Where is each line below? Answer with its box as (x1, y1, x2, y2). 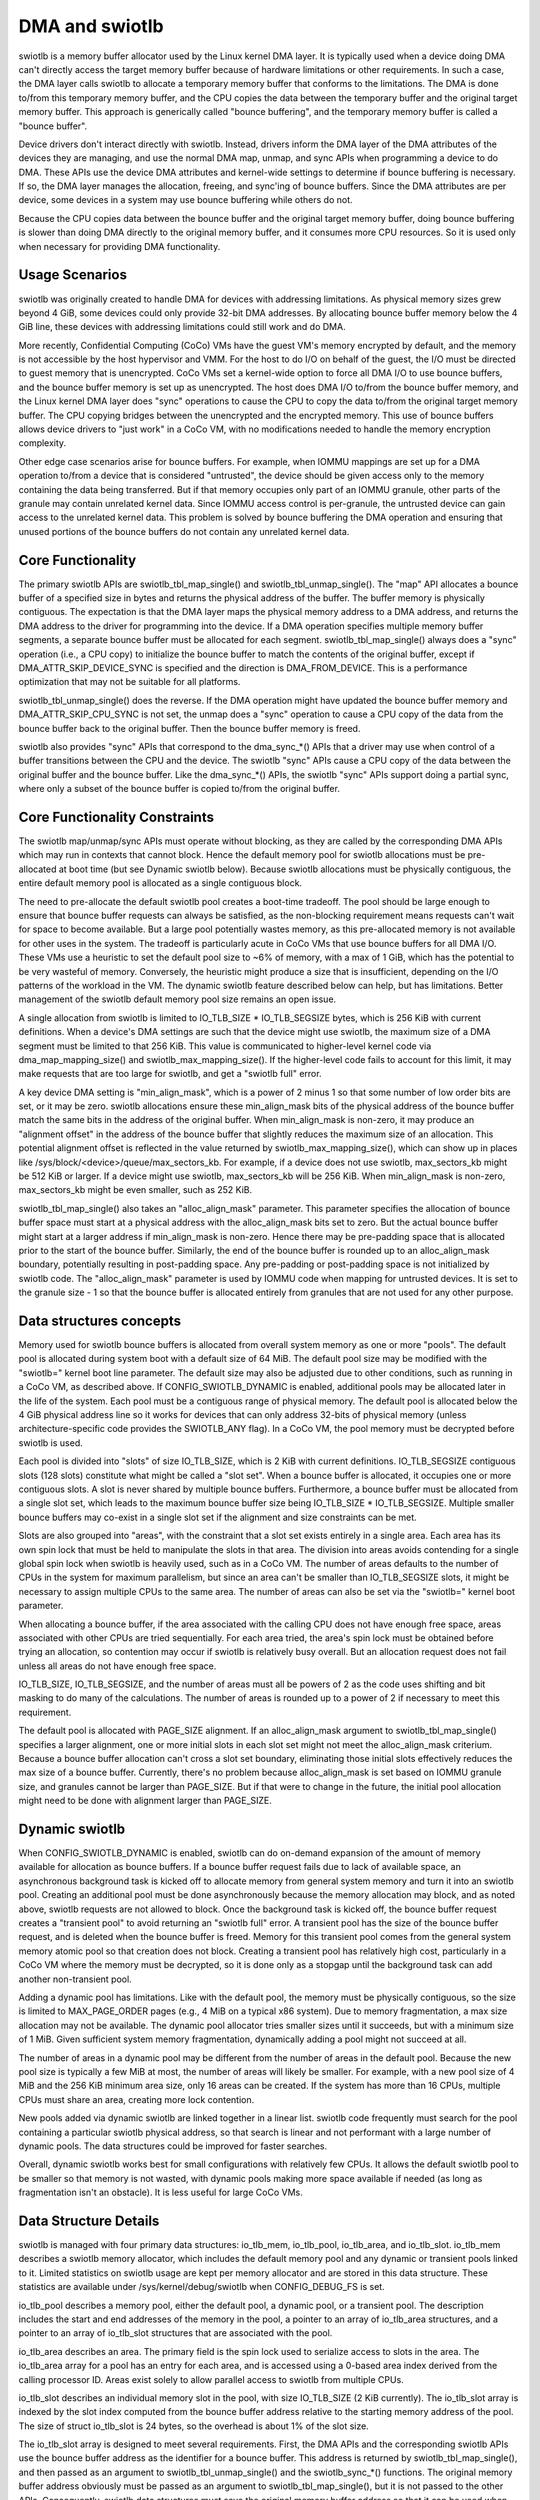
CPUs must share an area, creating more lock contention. (18, 2093, 255, 2105)
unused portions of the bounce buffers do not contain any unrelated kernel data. (18, 525, 350, 537)
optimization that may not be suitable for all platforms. (18, 676, 241, 688)
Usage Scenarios (18, 266, 127, 284)
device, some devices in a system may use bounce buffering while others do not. (18, 194, 353, 206)
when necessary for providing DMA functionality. (18, 240, 221, 252)
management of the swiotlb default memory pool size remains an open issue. (18, 993, 337, 1005)
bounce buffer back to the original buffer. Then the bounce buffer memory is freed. (18, 722, 361, 734)
